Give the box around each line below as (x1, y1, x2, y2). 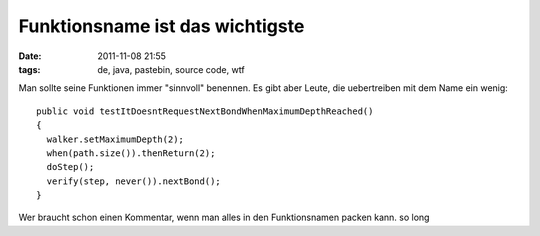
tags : (18, 63, 41, 75)
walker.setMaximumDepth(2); (46, 133, 185, 145)
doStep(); (46, 161, 95, 173)
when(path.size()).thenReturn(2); (46, 147, 216, 159)
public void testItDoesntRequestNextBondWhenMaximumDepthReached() (36, 105, 374, 117)
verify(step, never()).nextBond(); (46, 175, 222, 187)
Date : (18, 50, 42, 62)
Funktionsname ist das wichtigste (18, 15, 305, 37)
